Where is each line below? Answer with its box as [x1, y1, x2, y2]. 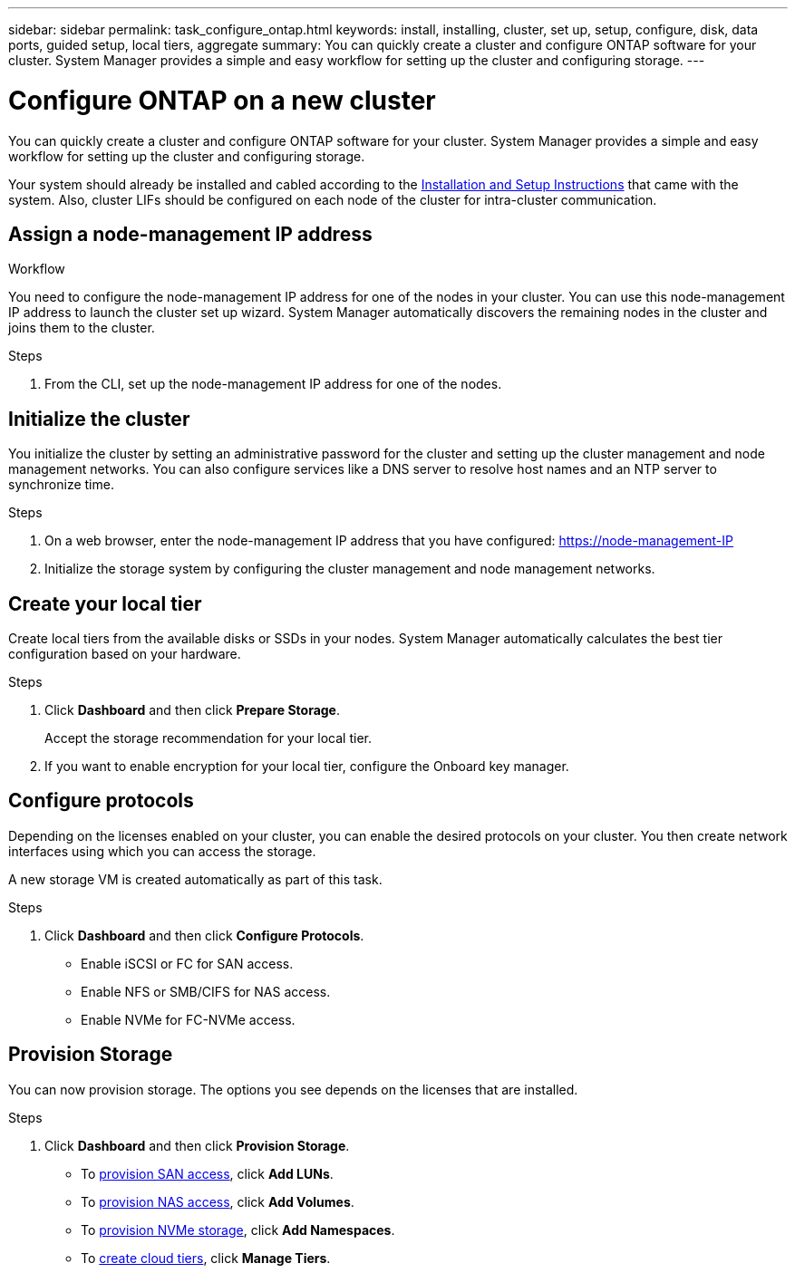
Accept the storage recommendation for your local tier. [44, 730, 372, 747]
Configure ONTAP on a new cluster [8, 84, 436, 116]
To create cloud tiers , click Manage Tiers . [81, 1249, 331, 1266]
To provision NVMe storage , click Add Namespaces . [81, 1221, 395, 1238]
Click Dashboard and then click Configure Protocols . [44, 927, 364, 943]
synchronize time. [8, 477, 114, 493]
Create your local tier [8, 592, 202, 615]
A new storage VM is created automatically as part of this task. [8, 871, 383, 887]
